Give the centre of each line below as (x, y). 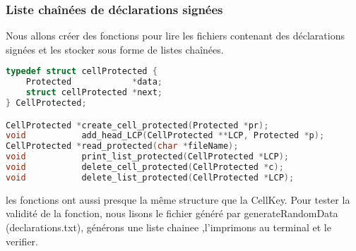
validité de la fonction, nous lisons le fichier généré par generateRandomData (172, 213)
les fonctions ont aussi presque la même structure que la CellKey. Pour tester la (178, 199)
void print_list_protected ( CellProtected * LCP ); (147, 157)
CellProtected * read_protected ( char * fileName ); (122, 146)
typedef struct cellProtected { (82, 72)
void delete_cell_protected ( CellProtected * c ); (145, 167)
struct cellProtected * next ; (94, 93)
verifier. (22, 241)
